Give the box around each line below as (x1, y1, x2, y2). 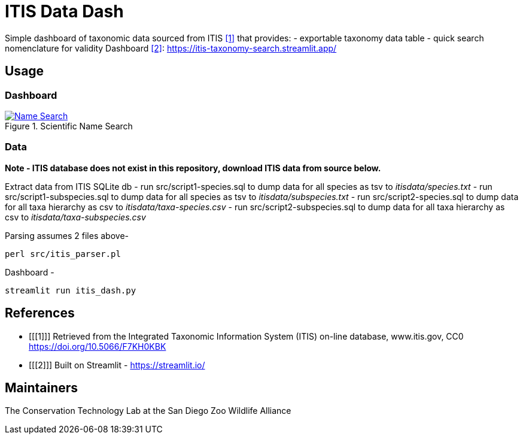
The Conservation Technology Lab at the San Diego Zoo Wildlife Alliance (5, 405, 291, 416)
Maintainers (5, 380, 78, 395)
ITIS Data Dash (5, 1, 124, 22)
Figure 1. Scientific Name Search (5, 120, 133, 131)
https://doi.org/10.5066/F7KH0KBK (29, 341, 166, 352)
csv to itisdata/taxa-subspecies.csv (5, 211, 146, 222)
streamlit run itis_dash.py (5, 285, 136, 295)
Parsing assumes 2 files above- (5, 230, 129, 241)
